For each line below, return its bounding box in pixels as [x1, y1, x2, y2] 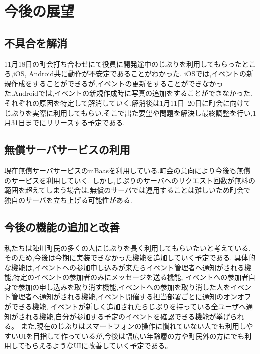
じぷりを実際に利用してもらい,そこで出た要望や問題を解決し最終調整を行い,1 [4, 107, 256, 118]
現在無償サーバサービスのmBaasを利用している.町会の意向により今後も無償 [4, 165, 251, 175]
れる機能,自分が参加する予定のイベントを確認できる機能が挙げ [25, 311, 230, 321]
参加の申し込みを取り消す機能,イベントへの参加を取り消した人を [18, 281, 230, 292]
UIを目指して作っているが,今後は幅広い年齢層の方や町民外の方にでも [18, 330, 245, 341]
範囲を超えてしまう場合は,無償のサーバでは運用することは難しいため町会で [4, 185, 251, 195]
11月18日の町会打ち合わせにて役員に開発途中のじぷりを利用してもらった [4, 58, 242, 69]
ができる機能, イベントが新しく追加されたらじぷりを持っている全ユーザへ [4, 301, 246, 312]
